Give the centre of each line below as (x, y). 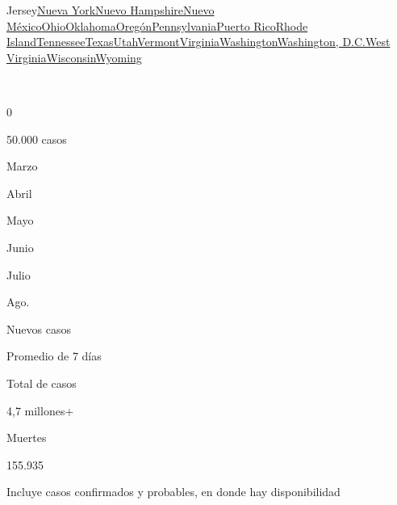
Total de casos (42, 383)
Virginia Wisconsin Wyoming (74, 57)
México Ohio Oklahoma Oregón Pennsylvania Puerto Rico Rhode (157, 25)
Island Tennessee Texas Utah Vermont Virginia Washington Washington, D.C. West (198, 42)
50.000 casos (37, 139)
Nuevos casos (39, 328)
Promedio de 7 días (54, 356)
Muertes (27, 438)
